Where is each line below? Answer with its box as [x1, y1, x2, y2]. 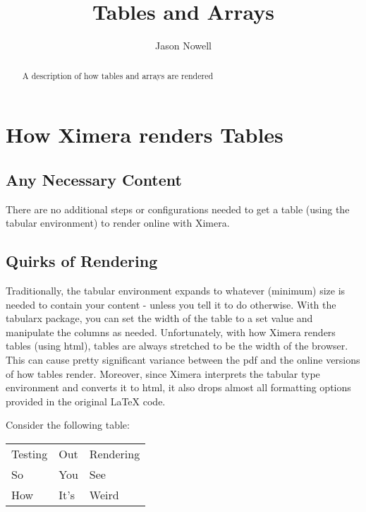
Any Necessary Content [6, 168, 182, 190]
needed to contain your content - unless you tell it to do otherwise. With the [6, 297, 336, 311]
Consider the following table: [6, 417, 130, 432]
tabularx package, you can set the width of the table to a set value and [6, 311, 313, 326]
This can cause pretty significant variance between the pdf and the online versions [6, 352, 360, 367]
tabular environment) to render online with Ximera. [6, 215, 230, 230]
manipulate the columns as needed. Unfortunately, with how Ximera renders [6, 324, 336, 339]
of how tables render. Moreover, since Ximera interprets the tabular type [6, 366, 320, 381]
